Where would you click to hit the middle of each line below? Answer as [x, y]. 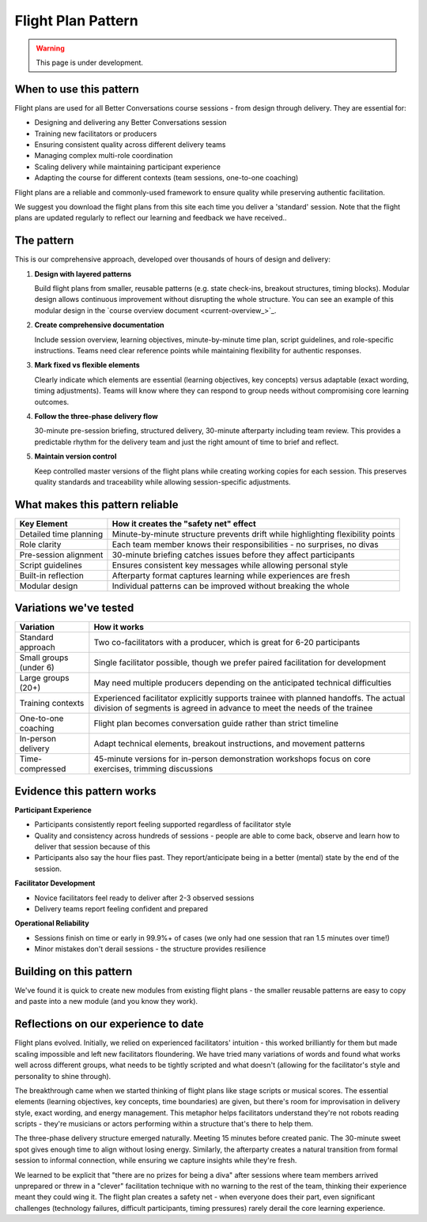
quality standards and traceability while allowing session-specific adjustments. [163, 481]
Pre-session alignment [61, 555]
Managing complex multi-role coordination [104, 156]
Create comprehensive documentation [100, 325]
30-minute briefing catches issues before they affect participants [233, 555]
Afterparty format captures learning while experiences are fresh [231, 575]
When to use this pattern [77, 89]
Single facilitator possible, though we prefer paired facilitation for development [240, 662]
